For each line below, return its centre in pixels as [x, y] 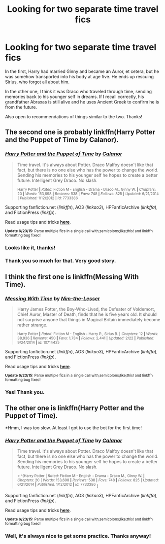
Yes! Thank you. [25, 392]
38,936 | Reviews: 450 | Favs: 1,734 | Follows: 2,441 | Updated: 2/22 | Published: [86, 339]
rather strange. [32, 325]
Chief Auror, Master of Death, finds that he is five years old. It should [87, 314]
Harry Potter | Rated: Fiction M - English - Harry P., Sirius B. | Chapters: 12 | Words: [88, 334]
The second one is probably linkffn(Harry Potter [80, 132]
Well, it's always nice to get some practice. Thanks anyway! [78, 536]
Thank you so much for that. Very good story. [61, 261]
